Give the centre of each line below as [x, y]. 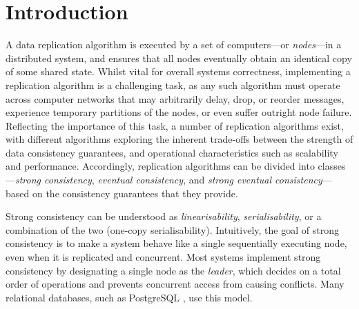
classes [332, 166]
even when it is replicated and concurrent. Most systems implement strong [163, 257]
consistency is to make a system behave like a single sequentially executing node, [176, 243]
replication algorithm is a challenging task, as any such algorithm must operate [173, 84]
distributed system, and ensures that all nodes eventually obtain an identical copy [179, 58]
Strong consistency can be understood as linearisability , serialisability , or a [164, 216]
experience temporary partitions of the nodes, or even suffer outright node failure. [179, 112]
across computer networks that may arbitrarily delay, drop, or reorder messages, [175, 98]
